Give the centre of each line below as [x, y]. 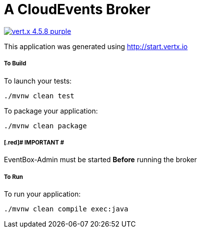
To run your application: [42, 194]
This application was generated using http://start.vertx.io [96, 46]
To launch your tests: [38, 81]
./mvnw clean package [45, 126]
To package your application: [51, 111]
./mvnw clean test [39, 96]
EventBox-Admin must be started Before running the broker [100, 160]
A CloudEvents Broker [77, 9]
